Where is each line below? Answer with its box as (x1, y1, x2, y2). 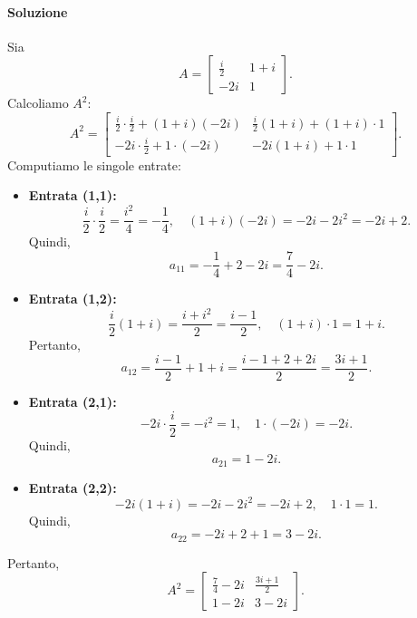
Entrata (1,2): (28, 289, 117, 308)
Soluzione (7, 2, 68, 21)
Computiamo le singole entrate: (7, 155, 181, 174)
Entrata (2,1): (28, 391, 117, 410)
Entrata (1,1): (28, 186, 117, 205)
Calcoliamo (7, 93, 69, 112)
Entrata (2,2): (28, 478, 117, 497)
